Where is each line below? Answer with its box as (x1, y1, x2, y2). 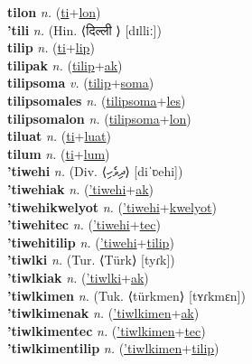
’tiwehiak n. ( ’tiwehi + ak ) (7, 179, 154, 198)
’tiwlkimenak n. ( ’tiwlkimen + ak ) (7, 303, 200, 322)
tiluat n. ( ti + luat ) (7, 126, 112, 145)
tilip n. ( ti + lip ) (7, 38, 95, 57)
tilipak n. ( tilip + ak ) (7, 55, 123, 74)
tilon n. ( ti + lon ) (7, 3, 101, 21)
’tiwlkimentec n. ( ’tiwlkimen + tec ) (7, 321, 206, 340)
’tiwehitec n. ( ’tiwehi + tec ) (7, 215, 162, 234)
